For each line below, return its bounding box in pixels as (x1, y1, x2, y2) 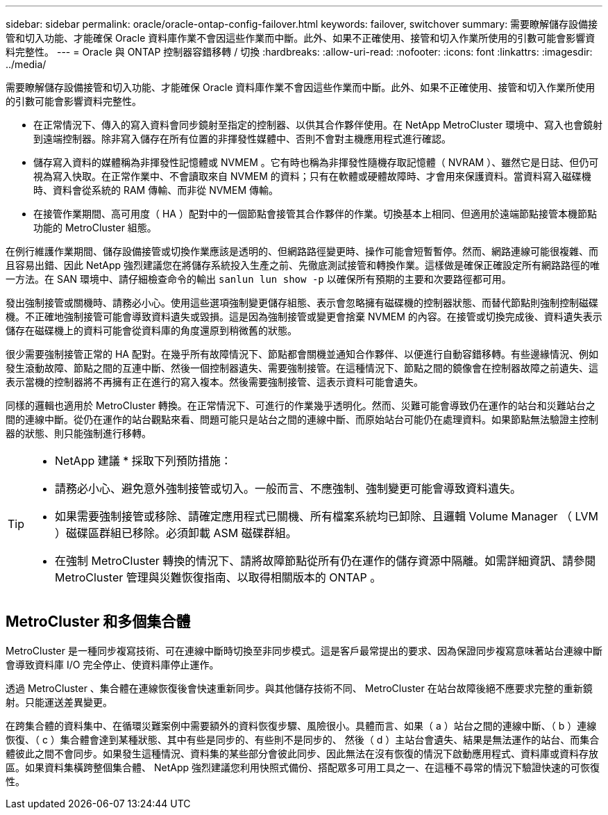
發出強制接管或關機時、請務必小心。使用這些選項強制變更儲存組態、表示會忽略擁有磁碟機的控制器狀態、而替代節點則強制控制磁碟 (6, 297, 598, 308)
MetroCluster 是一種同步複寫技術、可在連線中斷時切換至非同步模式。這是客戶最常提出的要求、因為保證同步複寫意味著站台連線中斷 (6, 644, 602, 657)
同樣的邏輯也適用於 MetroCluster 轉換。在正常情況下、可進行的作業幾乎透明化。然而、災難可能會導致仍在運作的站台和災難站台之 (6, 400, 596, 411)
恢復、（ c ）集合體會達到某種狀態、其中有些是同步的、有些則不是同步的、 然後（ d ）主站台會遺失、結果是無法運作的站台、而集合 (6, 733, 600, 746)
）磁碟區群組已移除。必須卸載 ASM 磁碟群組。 (55, 526, 297, 540)
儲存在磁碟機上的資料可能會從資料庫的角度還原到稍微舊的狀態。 (6, 324, 297, 336)
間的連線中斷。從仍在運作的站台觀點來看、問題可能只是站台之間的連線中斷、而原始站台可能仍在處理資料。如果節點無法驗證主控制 (6, 413, 598, 425)
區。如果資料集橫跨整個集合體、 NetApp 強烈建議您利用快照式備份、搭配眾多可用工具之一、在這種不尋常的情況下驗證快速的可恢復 (6, 761, 600, 773)
